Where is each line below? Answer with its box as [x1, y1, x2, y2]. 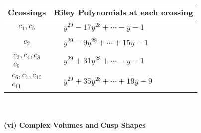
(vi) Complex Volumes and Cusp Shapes [4, 119, 146, 130]
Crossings [8, 6, 46, 18]
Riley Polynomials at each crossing [54, 6, 193, 18]
